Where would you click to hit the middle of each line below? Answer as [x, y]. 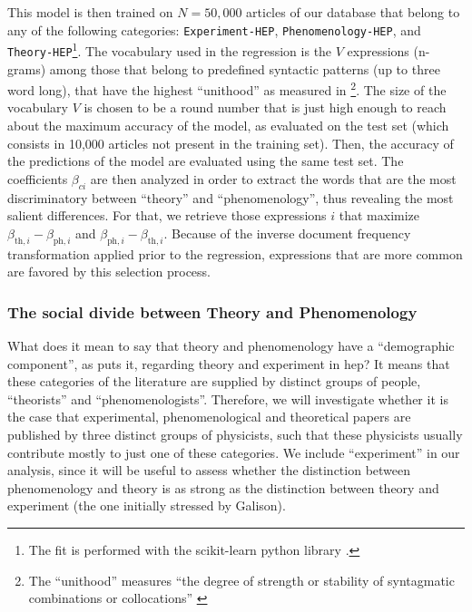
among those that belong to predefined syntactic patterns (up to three [245, 68]
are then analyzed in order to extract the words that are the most [273, 178]
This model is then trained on [90, 12]
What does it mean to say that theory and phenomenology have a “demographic [231, 345]
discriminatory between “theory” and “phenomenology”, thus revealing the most [231, 197]
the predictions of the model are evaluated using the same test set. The [206, 161]
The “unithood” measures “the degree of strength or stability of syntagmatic [241, 580]
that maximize [379, 215]
